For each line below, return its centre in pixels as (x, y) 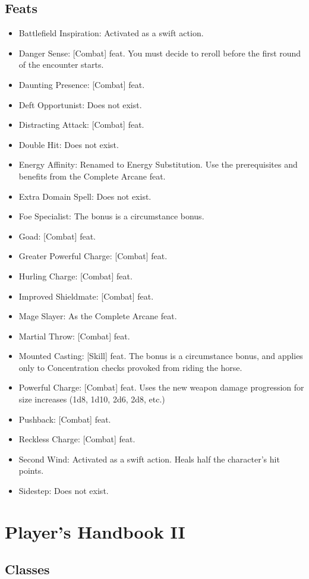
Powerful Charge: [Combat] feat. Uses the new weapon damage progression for (161, 387)
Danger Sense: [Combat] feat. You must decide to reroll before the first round (160, 53)
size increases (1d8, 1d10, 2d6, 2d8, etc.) (92, 399)
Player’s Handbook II (95, 531)
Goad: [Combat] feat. (57, 236)
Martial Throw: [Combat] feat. (74, 336)
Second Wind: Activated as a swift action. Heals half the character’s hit (149, 459)
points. (31, 471)
